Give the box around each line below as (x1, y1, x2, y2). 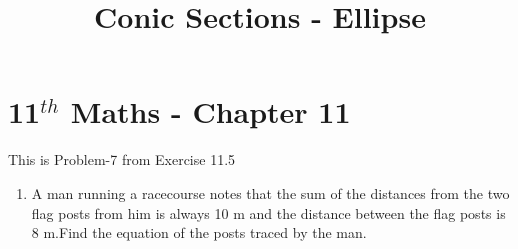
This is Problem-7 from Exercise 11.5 (8, 149, 236, 170)
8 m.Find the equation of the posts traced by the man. (31, 222, 367, 243)
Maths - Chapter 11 (70, 91, 351, 132)
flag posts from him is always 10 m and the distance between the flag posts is (31, 202, 506, 223)
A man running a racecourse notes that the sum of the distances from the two (31, 182, 510, 203)
